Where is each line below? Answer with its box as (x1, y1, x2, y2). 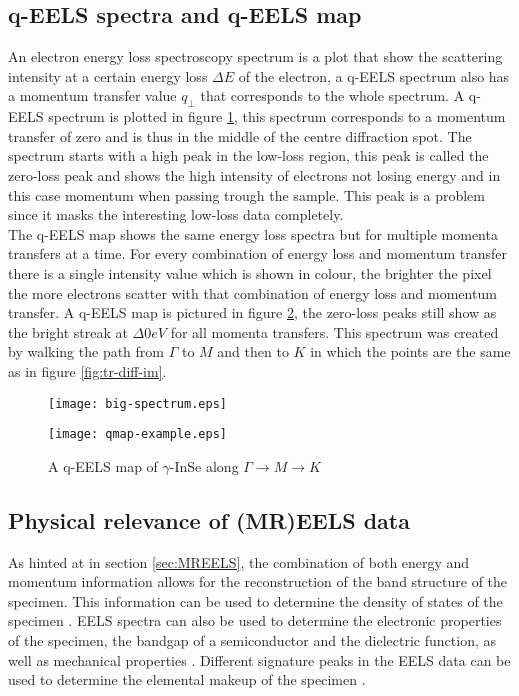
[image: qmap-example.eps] (48, 427, 227, 442)
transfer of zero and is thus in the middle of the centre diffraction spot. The (8, 125, 472, 146)
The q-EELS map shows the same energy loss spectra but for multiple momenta (8, 223, 498, 244)
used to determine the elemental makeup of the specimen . (8, 669, 366, 690)
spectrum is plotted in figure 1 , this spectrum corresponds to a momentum (48, 106, 506, 127)
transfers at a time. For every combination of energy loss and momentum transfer (8, 243, 507, 264)
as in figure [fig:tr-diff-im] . (8, 360, 167, 381)
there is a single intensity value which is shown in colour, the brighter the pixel (8, 262, 492, 283)
